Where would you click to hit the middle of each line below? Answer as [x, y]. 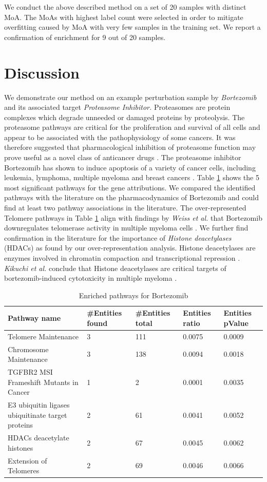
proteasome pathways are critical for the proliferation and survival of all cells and [132, 127]
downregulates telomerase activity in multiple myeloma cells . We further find [126, 228]
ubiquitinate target [37, 414]
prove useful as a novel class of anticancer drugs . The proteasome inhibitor [123, 157]
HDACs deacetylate [39, 438]
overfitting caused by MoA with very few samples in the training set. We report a [132, 27]
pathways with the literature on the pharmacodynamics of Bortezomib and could [131, 197]
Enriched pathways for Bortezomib [133, 295]
